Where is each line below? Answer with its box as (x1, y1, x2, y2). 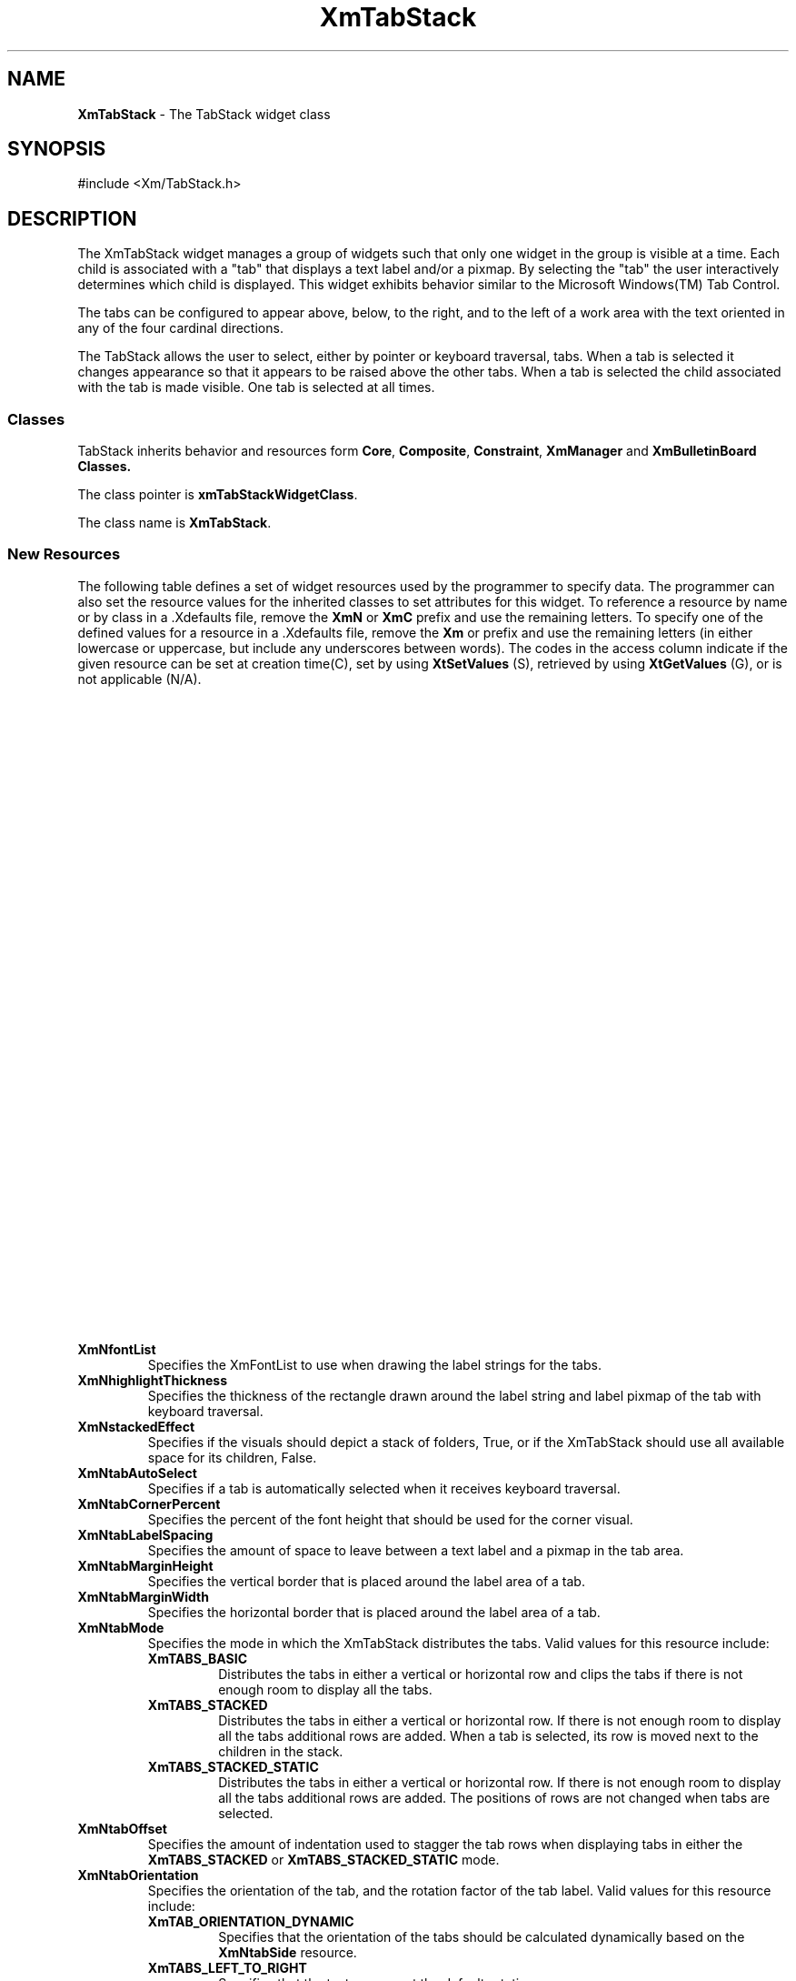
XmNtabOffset (77, 1820, 167, 1836)
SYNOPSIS (7, 137, 106, 161)
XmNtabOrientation (77, 1866, 199, 1883)
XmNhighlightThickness (77, 1372, 227, 1388)
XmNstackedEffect (77, 1418, 195, 1434)
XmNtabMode (77, 1619, 164, 1635)
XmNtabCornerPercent (77, 1495, 221, 1512)
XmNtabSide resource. (218, 1944, 357, 1960)
